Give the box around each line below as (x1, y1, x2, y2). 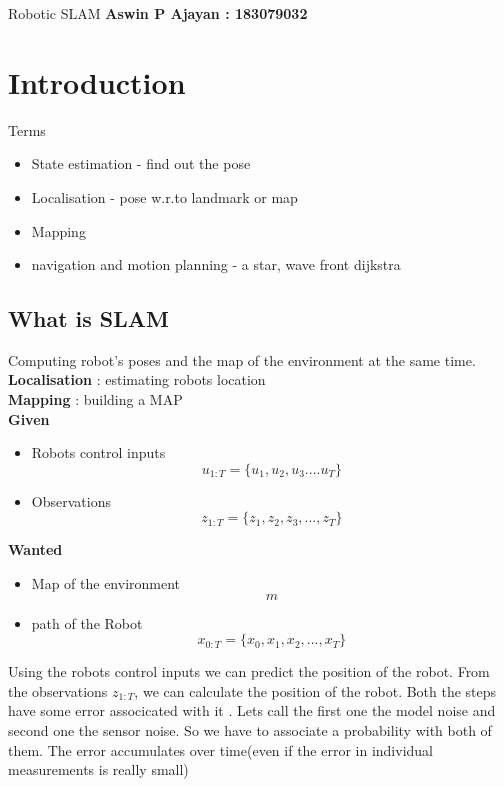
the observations (8, 680, 108, 701)
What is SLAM (8, 303, 169, 334)
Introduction (8, 61, 186, 102)
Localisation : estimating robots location (8, 369, 266, 390)
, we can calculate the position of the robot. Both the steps (134, 680, 497, 701)
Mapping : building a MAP (8, 389, 183, 410)
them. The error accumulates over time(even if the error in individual (8, 739, 434, 760)
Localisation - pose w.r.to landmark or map (31, 186, 298, 207)
